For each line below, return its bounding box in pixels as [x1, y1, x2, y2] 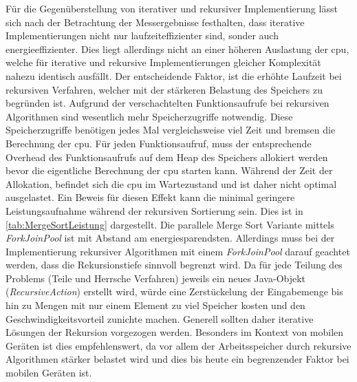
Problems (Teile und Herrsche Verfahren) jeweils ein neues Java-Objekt [6, 270, 306, 285]
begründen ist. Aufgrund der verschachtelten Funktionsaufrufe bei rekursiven [6, 96, 329, 110]
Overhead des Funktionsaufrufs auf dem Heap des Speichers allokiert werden [6, 149, 328, 164]
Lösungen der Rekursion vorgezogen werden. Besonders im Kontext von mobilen [6, 325, 344, 339]
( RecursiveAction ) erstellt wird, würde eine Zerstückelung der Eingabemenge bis [6, 284, 343, 299]
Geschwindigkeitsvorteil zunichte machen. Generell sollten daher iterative [6, 311, 314, 326]
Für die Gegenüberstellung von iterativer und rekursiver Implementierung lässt [6, 1, 338, 15]
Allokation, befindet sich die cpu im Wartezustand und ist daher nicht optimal [6, 176, 337, 191]
